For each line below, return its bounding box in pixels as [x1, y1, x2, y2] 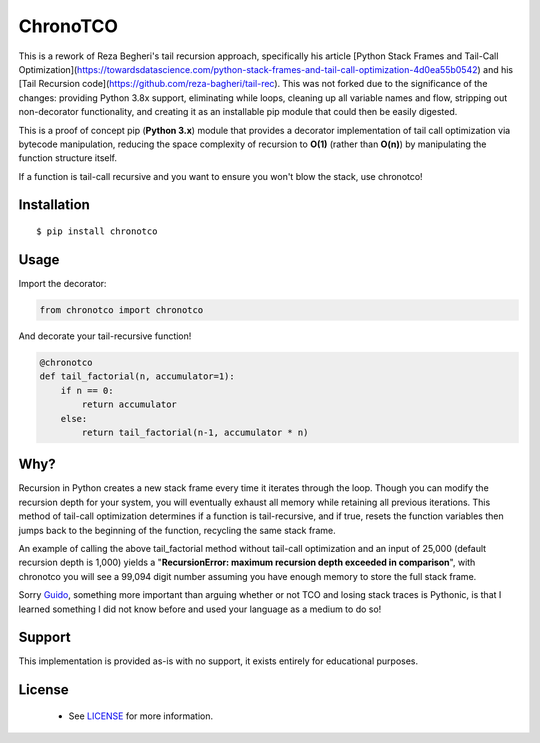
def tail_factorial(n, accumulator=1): [39, 371, 235, 382]
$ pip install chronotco [36, 226, 158, 237]
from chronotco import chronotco [39, 304, 204, 315]
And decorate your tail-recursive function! [18, 330, 192, 342]
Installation [18, 196, 90, 214]
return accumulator [81, 399, 177, 410]
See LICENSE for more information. [68, 710, 214, 722]
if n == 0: [60, 385, 114, 396]
